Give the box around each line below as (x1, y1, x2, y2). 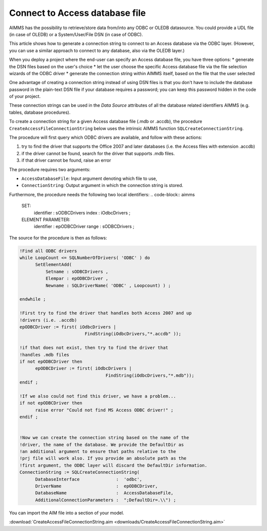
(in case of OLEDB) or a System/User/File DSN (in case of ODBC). (9, 31, 143, 37)
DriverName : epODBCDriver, (35, 483, 158, 489)
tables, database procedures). (9, 109, 71, 115)
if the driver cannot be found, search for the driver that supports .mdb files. (21, 150, 175, 156)
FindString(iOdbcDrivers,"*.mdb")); (105, 372, 195, 378)
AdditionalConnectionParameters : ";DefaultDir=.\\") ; (35, 497, 177, 503)
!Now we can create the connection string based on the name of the (19, 435, 189, 441)
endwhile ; (19, 297, 46, 302)
